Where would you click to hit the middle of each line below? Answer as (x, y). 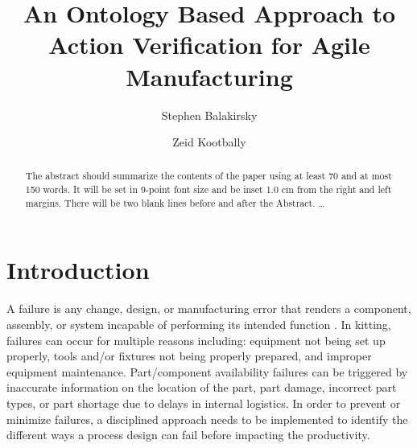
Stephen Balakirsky (209, 115)
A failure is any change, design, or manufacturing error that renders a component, (209, 308)
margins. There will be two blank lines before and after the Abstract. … (175, 202)
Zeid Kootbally (209, 142)
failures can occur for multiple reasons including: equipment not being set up (196, 340)
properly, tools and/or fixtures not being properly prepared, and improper (189, 356)
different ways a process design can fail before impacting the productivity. (188, 435)
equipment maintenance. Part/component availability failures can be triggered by (207, 371)
